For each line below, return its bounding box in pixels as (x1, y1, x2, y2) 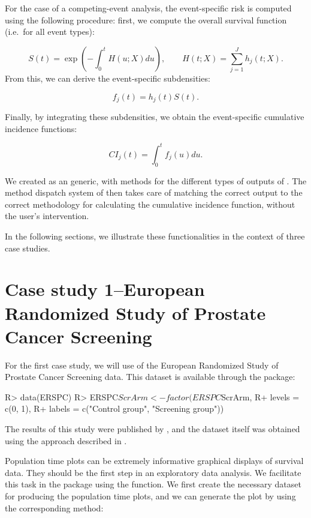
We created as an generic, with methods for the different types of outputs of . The (5, 174, 307, 187)
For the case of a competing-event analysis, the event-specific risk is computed (5, 2, 292, 14)
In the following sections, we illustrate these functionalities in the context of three (5, 230, 305, 242)
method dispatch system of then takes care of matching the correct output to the (5, 186, 303, 199)
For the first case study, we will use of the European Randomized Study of (5, 358, 279, 371)
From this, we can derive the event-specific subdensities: (5, 72, 210, 85)
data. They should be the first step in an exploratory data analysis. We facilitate (5, 466, 301, 478)
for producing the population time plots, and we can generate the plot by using (5, 490, 296, 502)
